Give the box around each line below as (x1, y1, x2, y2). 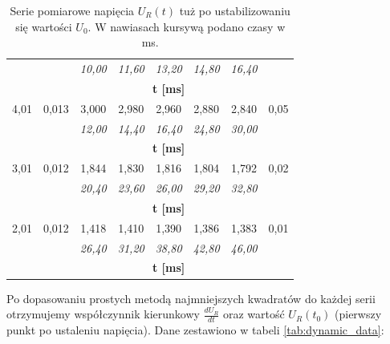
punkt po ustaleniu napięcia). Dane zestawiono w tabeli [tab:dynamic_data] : (6, 321, 384, 338)
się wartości (15, 18, 72, 34)
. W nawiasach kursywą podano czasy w (87, 18, 286, 34)
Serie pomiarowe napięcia (10, 2, 135, 18)
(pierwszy (335, 306, 382, 322)
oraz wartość (222, 306, 285, 322)
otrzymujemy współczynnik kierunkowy (6, 306, 200, 322)
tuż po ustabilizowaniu (179, 2, 290, 18)
